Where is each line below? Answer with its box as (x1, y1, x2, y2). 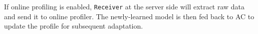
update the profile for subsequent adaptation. (4, 21, 143, 31)
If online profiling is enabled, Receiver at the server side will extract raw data (4, 1, 245, 11)
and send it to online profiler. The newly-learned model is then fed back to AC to (4, 11, 254, 21)
